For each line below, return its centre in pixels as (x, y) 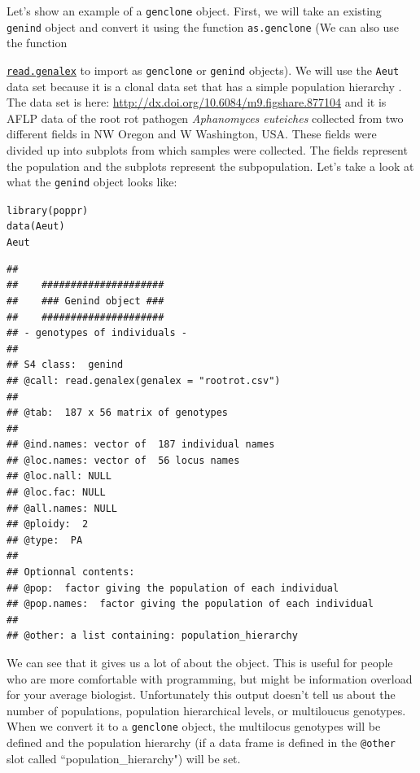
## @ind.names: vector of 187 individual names (141, 445)
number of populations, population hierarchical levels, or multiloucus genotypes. (206, 710)
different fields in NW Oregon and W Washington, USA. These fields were (192, 134)
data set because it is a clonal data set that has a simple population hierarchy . (204, 86)
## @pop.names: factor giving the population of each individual (190, 604)
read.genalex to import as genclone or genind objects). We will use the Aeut (203, 70)
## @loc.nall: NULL (59, 476)
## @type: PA (45, 540)
